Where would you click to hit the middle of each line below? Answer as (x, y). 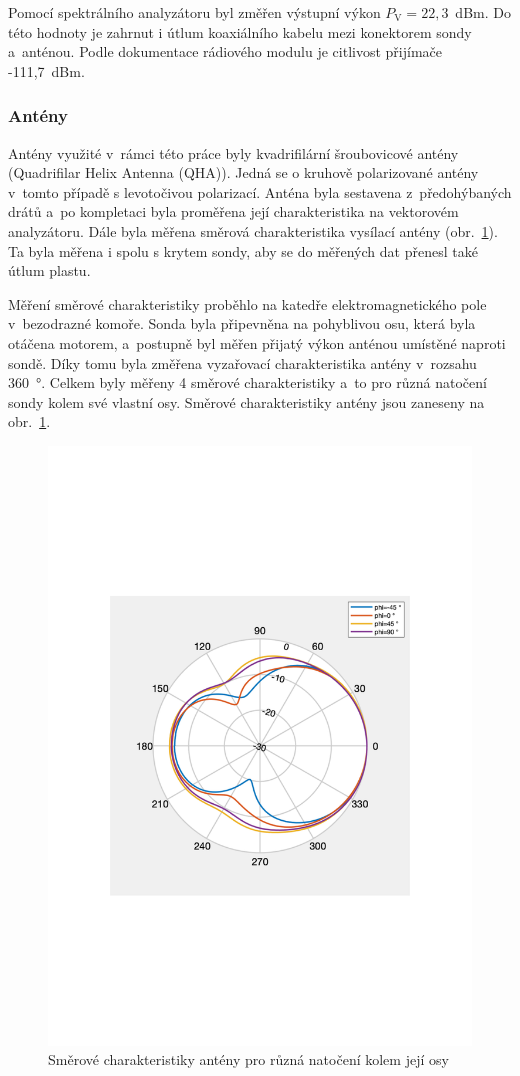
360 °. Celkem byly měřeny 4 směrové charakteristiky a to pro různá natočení (247, 382)
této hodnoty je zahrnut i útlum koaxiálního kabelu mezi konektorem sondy (240, 31)
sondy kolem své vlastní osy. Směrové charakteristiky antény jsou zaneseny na (246, 401)
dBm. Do (483, 12)
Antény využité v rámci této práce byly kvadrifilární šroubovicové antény (233, 152)
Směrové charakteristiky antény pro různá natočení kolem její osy (248, 1059)
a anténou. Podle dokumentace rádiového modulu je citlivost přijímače (225, 51)
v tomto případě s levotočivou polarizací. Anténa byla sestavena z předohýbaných (260, 191)
